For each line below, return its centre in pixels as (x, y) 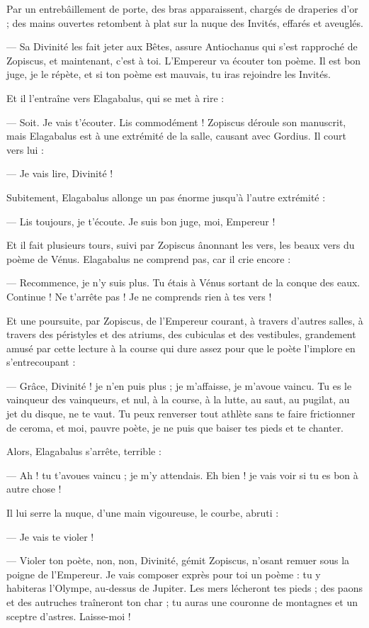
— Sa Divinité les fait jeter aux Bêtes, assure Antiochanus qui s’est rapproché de (182, 46)
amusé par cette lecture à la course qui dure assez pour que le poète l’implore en (181, 348)
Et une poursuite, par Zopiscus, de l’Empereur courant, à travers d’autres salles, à (185, 320)
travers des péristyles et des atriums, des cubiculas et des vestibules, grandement (181, 334)
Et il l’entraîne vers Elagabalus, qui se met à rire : (115, 97)
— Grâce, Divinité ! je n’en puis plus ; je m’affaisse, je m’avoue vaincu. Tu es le (179, 385)
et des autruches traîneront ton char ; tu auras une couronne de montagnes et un (182, 602)
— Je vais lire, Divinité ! (60, 173)
